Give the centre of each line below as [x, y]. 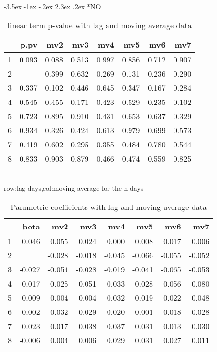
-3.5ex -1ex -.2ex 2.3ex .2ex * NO [53, 6]
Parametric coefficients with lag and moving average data [108, 207]
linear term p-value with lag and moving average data [99, 25]
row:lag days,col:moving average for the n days [74, 188]
